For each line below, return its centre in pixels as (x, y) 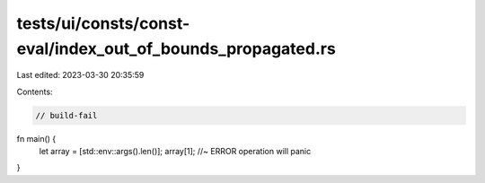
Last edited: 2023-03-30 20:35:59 (80, 75)
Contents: (35, 91)
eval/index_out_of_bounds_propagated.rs (176, 48)
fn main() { (36, 138)
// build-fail (66, 115)
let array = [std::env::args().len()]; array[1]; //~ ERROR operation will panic (175, 152)
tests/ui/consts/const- (103, 23)
